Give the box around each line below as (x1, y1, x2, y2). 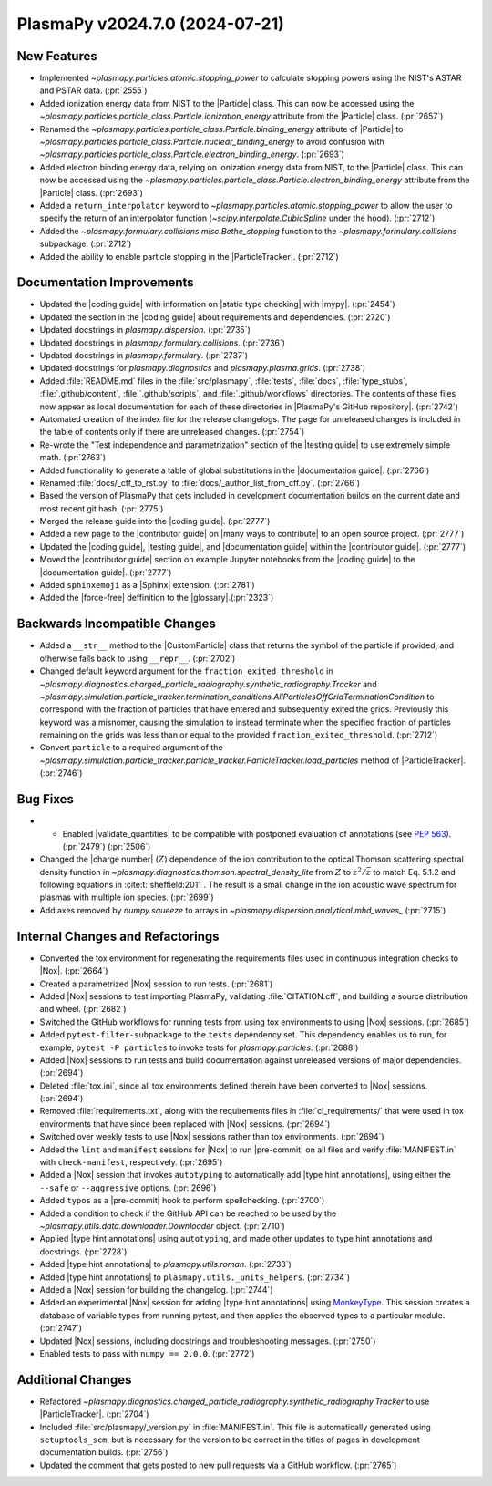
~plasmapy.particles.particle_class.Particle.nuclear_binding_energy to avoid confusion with (39, 137, 384, 148)
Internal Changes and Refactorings (16, 928, 220, 944)
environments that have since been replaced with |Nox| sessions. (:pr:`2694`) (39, 1118, 331, 1130)
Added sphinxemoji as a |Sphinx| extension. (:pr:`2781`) (39, 580, 255, 591)
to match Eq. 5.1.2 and (373, 866, 456, 877)
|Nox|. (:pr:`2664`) (39, 965, 108, 976)
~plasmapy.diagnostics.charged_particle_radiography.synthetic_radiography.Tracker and (39, 678, 377, 689)
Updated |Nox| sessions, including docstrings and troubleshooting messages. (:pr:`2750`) (39, 1336, 376, 1347)
